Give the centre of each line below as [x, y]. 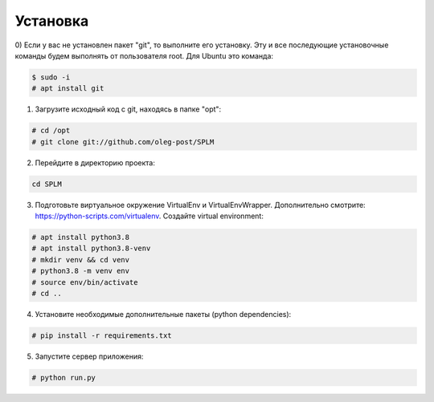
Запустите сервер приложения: [89, 356]
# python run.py [64, 378]
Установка [52, 21]
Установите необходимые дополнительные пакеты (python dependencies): [163, 314]
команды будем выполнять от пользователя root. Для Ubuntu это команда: [144, 55]
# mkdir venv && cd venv [81, 260]
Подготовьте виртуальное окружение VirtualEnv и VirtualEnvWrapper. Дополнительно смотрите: [200, 205]
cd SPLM [47, 184]
